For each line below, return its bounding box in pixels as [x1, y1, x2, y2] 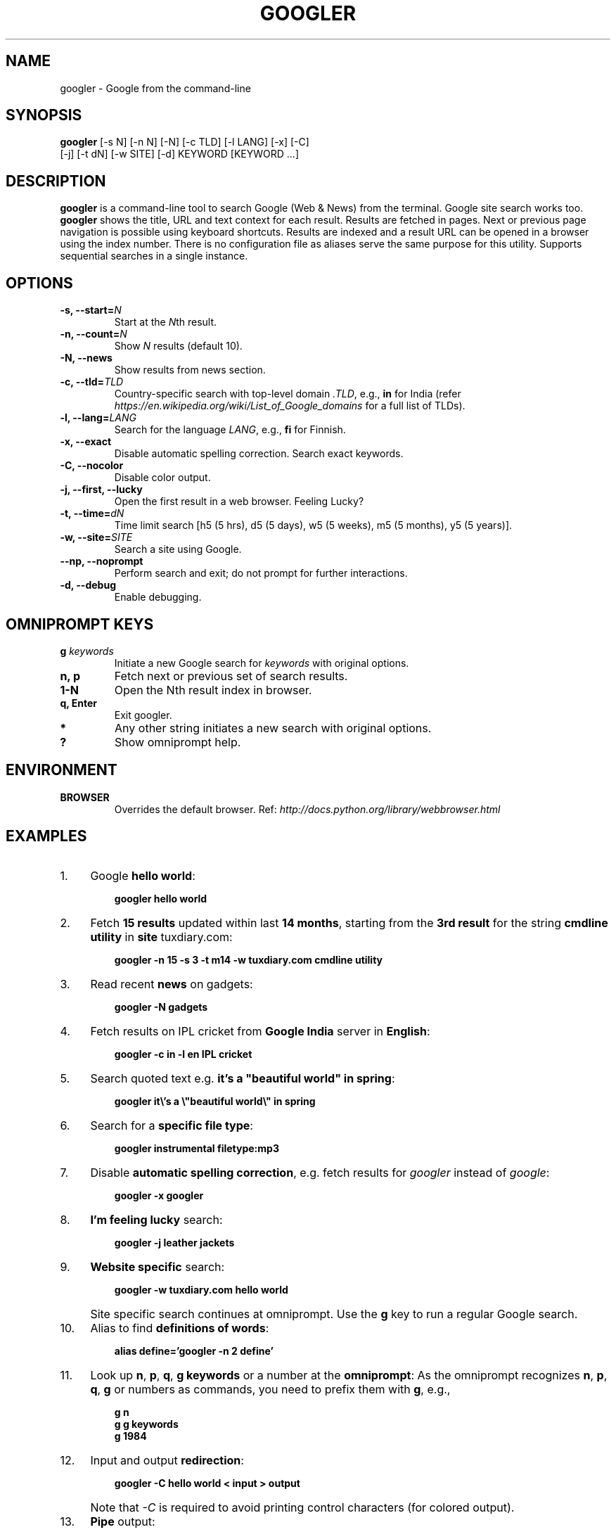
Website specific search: [90, 1259, 225, 1274]
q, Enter [60, 696, 98, 709]
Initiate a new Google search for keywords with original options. [114, 656, 409, 669]
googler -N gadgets [114, 1000, 208, 1013]
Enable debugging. [114, 591, 202, 604]
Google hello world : [90, 868, 195, 883]
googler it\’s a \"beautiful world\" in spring [114, 1094, 316, 1107]
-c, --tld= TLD [60, 376, 124, 388]
